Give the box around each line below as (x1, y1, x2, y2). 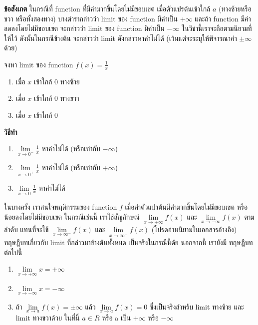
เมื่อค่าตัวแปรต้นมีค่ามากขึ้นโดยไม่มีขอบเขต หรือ (125, 202, 248, 212)
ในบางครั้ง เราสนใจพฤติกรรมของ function (4, 202, 117, 212)
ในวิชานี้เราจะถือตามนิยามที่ (181, 23, 252, 33)
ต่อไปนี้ (4, 247, 22, 257)
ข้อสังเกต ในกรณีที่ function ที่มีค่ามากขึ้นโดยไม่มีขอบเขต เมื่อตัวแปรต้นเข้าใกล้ (4, 3, 211, 13)
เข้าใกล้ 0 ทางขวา (33, 93, 79, 103)
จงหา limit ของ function (4, 59, 73, 69)
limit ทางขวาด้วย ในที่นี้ (15, 312, 80, 323)
